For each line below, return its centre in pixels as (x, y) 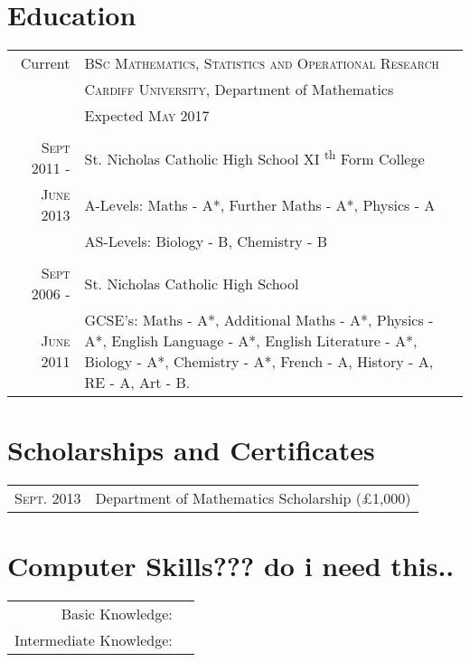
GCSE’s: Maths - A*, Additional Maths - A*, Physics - (259, 320)
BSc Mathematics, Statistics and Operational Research (262, 63)
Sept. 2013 (48, 498)
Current (45, 63)
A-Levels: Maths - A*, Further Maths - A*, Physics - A (260, 204)
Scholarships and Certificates (191, 450)
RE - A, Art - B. (137, 383)
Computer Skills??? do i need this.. (231, 566)
